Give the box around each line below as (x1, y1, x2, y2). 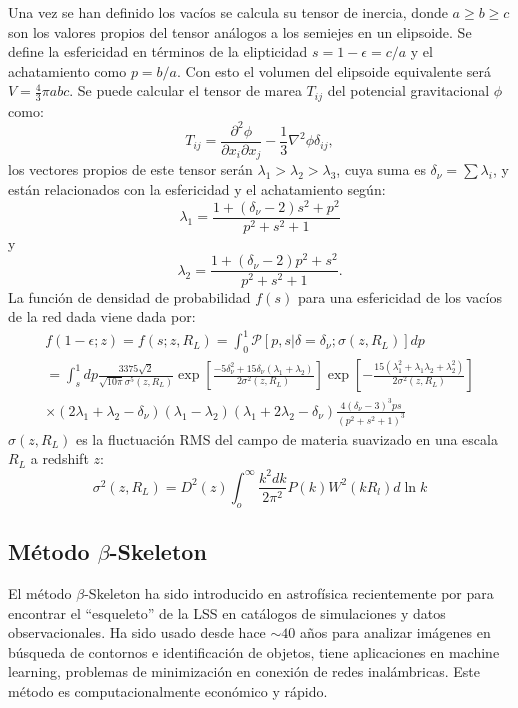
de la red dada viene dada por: (8, 306, 196, 327)
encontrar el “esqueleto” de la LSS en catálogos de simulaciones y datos (8, 602, 446, 623)
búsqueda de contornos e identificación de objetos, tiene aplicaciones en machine (8, 641, 500, 662)
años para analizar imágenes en (299, 622, 491, 643)
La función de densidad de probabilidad (8, 286, 251, 307)
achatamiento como (8, 60, 127, 81)
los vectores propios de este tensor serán (8, 159, 253, 180)
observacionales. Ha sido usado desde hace (8, 622, 266, 643)
